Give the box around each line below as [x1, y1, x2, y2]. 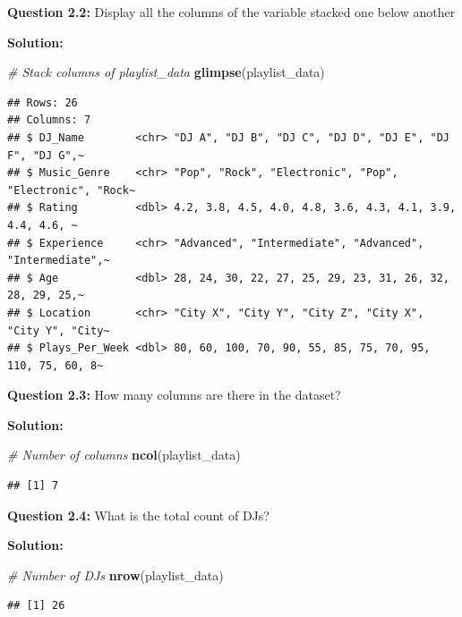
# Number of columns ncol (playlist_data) [7, 445, 241, 464]
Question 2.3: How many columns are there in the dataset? [7, 385, 341, 404]
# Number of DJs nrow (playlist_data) [7, 565, 224, 584]
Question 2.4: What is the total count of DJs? [7, 505, 269, 524]
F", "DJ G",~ [7, 148, 84, 162]
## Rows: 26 [7, 96, 78, 109]
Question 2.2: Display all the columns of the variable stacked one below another [7, 3, 456, 21]
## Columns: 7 [7, 114, 91, 127]
